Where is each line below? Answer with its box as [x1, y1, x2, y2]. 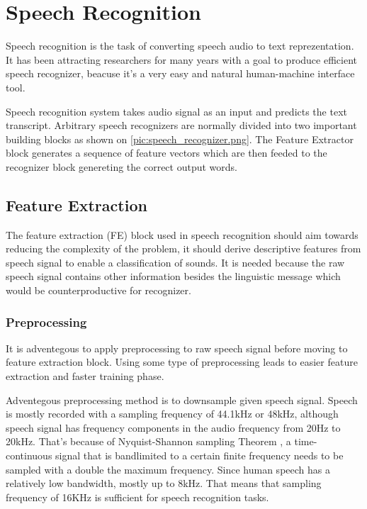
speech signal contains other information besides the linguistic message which [6, 269, 341, 284]
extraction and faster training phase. [6, 369, 164, 384]
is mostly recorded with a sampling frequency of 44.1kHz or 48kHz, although [6, 406, 339, 421]
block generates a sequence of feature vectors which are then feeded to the [6, 145, 327, 160]
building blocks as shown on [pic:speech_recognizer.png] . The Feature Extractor [6, 131, 354, 146]
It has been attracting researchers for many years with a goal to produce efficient [6, 52, 357, 67]
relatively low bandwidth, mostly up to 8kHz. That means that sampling [6, 476, 322, 491]
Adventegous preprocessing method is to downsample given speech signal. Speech [6, 392, 358, 407]
